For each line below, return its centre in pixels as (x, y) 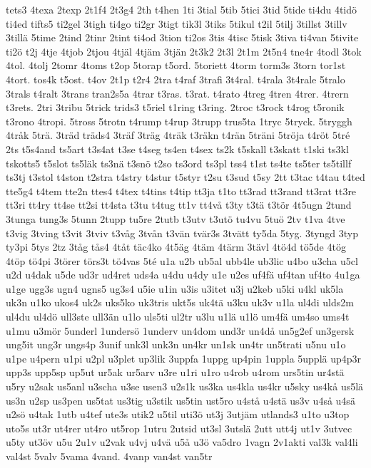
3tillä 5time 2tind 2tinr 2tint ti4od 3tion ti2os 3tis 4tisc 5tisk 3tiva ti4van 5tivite (182, 37)
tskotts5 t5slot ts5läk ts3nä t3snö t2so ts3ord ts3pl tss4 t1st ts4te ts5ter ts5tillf (179, 163)
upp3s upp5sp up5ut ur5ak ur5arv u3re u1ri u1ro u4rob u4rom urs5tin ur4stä (175, 372)
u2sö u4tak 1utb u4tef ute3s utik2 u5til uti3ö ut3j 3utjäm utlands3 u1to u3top (178, 414)
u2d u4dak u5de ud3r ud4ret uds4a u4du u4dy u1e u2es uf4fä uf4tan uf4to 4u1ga (183, 275)
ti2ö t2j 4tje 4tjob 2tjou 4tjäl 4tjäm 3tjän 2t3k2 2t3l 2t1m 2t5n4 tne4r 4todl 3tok (184, 51)
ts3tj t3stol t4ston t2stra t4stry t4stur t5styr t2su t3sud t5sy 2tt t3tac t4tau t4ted (185, 177)
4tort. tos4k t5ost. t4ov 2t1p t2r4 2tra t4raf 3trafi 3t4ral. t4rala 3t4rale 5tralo (176, 79)
